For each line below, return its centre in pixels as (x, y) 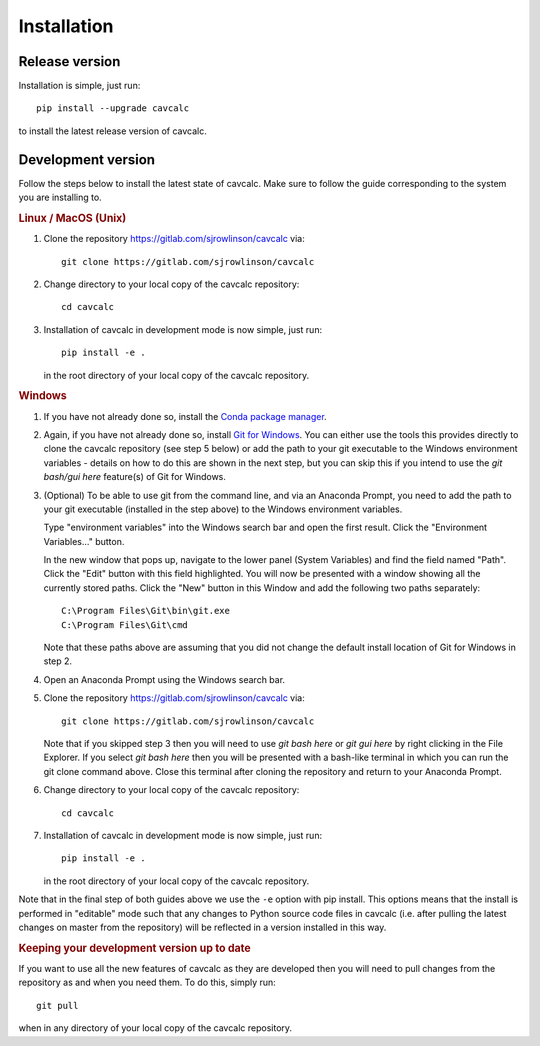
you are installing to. (60, 197)
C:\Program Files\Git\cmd (125, 624)
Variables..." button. (84, 541)
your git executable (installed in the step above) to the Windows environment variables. (223, 509)
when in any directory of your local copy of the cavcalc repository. (155, 1028)
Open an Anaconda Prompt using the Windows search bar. (164, 679)
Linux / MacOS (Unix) (72, 218)
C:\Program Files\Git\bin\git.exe (145, 611)
